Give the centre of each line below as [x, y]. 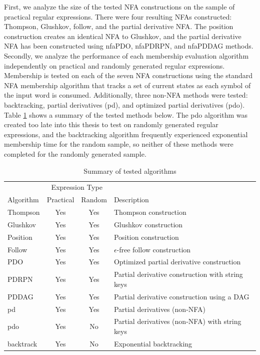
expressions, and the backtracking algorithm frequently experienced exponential [126, 134]
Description [131, 200]
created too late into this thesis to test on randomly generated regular [111, 124]
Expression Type [77, 187]
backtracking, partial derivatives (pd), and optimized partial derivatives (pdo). [124, 104]
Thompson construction [150, 212]
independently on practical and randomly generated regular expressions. [114, 65]
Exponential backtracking [153, 343]
